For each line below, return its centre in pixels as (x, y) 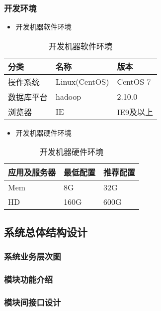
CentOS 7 (134, 82)
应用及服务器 (32, 172)
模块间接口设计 (33, 302)
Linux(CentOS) (82, 82)
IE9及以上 (135, 112)
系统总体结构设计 (46, 232)
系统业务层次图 (33, 256)
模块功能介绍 (29, 279)
